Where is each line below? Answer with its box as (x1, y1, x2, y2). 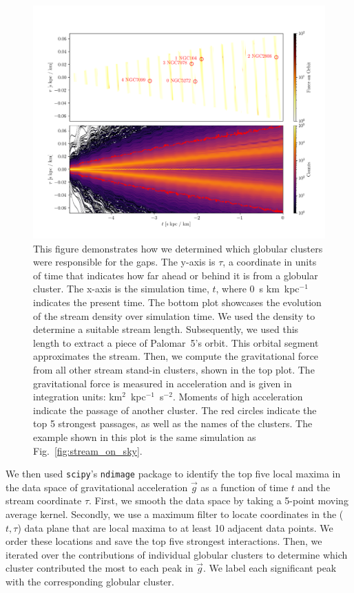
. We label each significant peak (202, 561, 337, 575)
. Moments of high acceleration (172, 389, 303, 404)
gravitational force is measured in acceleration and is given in (33, 376, 292, 390)
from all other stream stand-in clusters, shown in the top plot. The (33, 363, 315, 377)
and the (298, 479, 331, 494)
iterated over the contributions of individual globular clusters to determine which (6, 547, 348, 561)
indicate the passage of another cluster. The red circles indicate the (33, 402, 317, 417)
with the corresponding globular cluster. (6, 574, 174, 589)
